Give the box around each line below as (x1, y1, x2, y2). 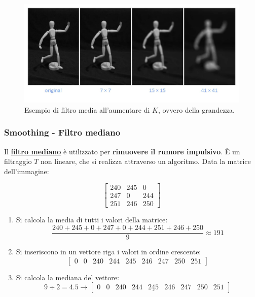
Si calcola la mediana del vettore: (16, 272, 119, 282)
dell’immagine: (4, 166, 49, 176)
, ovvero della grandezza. (158, 104, 235, 115)
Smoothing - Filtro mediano (4, 126, 121, 139)
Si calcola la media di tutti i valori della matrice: (16, 214, 168, 225)
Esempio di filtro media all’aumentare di (24, 104, 150, 115)
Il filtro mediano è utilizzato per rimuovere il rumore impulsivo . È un (4, 146, 240, 156)
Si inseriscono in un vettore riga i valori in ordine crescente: (16, 246, 201, 257)
